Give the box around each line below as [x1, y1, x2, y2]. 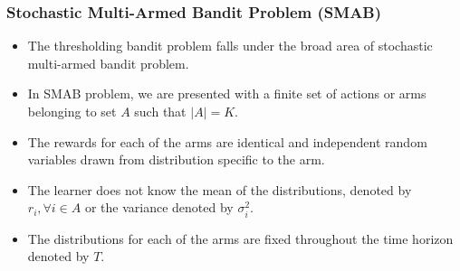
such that [134, 102, 187, 120]
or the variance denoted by [84, 198, 234, 217]
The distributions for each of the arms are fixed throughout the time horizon [27, 229, 454, 248]
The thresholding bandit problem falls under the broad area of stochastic [27, 36, 433, 55]
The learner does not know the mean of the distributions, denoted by [27, 180, 412, 199]
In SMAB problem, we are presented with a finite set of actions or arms [27, 84, 426, 103]
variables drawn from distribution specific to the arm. [27, 150, 325, 169]
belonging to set [27, 102, 117, 120]
